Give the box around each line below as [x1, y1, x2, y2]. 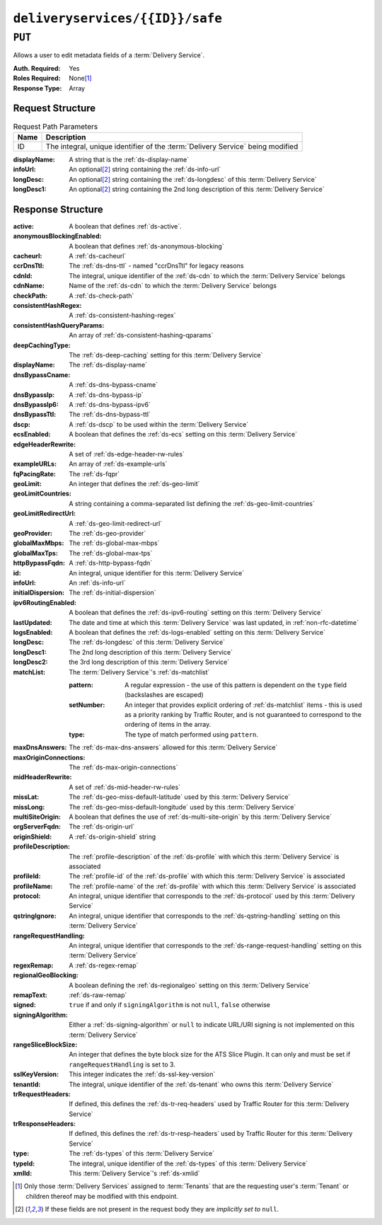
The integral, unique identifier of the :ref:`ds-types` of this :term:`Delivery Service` [69, 1159, 308, 1168]
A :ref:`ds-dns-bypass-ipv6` [69, 400, 151, 408]
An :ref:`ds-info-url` [69, 578, 127, 587]
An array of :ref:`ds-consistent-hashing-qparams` [69, 331, 214, 340]
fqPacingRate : [13, 469, 56, 478]
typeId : [13, 1159, 35, 1168]
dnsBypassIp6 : [13, 400, 59, 408]
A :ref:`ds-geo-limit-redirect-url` [69, 519, 163, 527]
